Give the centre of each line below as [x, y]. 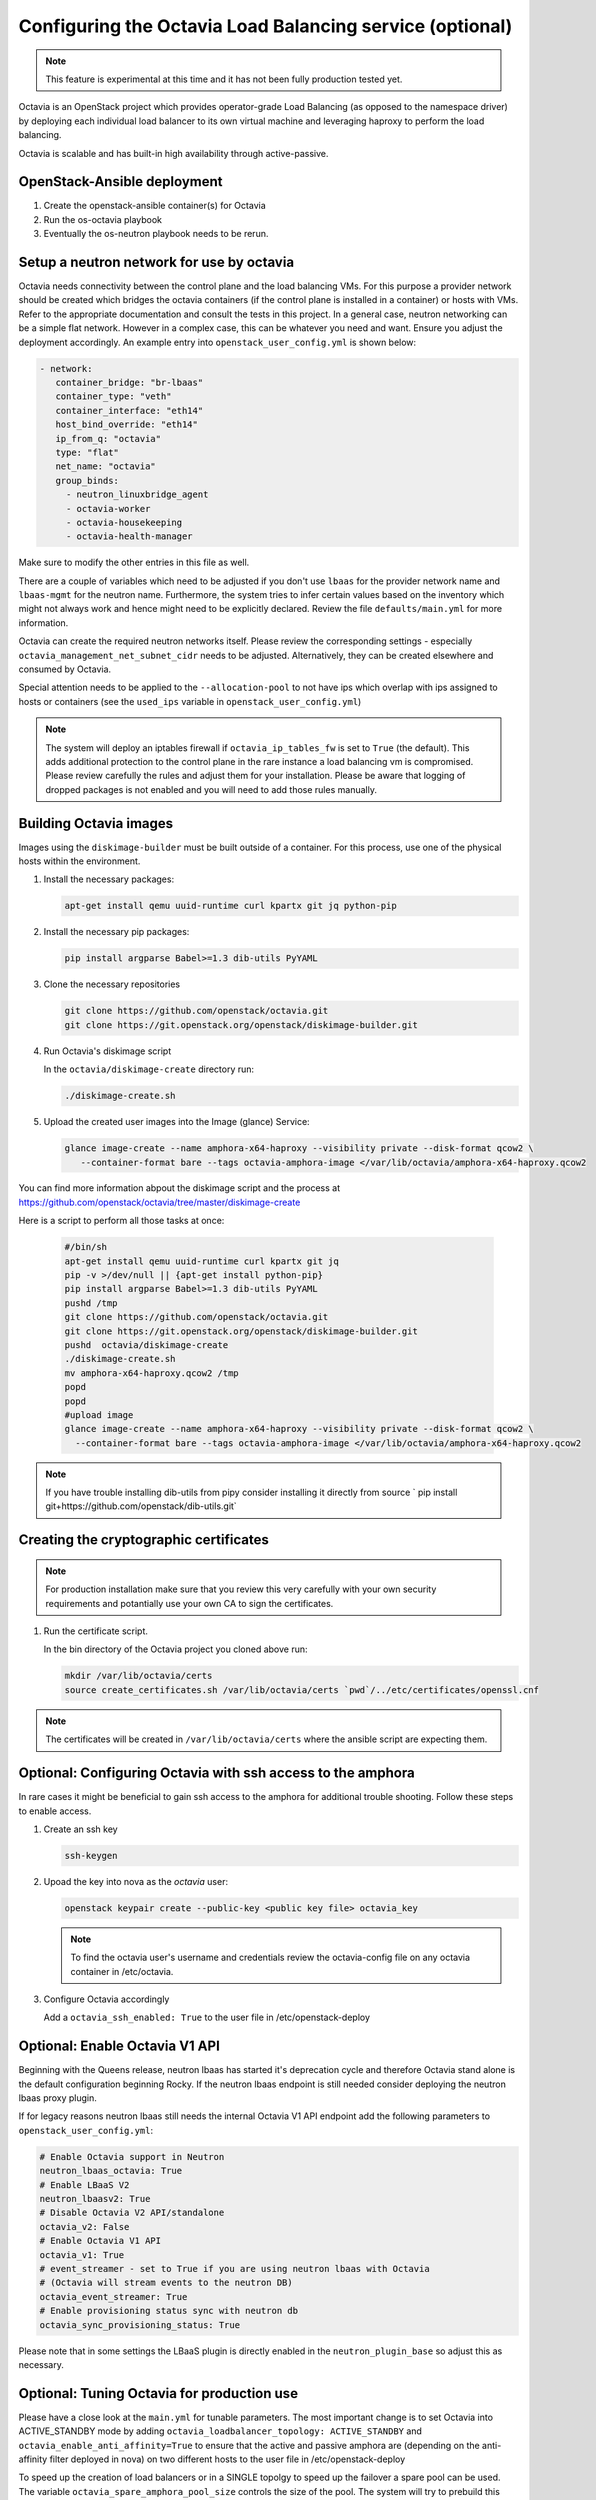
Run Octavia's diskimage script [107, 1051]
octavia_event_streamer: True [113, 2296]
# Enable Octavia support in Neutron [132, 2156]
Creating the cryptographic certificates [143, 1540]
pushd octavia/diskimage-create [146, 1344]
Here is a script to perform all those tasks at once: [121, 1221]
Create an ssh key [81, 1829]
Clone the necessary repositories [112, 984]
